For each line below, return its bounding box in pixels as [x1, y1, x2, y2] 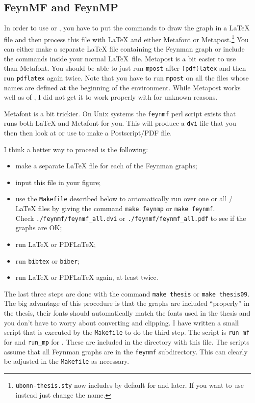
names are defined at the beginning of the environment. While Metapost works [4, 82, 241, 92]
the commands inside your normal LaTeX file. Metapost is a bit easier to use [4, 53, 236, 63]
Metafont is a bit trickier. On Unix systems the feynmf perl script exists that [4, 108, 236, 118]
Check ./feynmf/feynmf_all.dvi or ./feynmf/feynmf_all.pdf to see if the [15, 213, 246, 223]
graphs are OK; [15, 222, 62, 233]
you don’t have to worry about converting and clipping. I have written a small [4, 317, 239, 327]
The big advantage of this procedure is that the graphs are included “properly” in [4, 298, 250, 308]
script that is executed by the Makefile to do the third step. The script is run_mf [4, 327, 250, 337]
